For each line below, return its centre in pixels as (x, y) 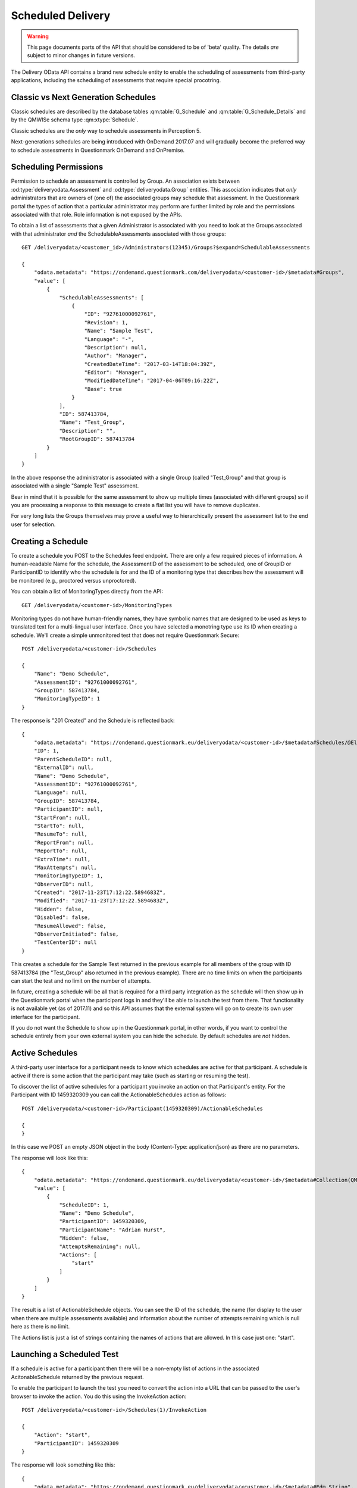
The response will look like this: (50, 1158)
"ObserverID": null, (64, 884)
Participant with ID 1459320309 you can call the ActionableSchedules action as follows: (119, 1095)
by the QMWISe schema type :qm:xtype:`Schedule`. (75, 120)
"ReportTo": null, (61, 851)
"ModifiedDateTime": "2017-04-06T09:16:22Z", (152, 381)
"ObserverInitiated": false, (76, 934)
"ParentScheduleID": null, (73, 759)
